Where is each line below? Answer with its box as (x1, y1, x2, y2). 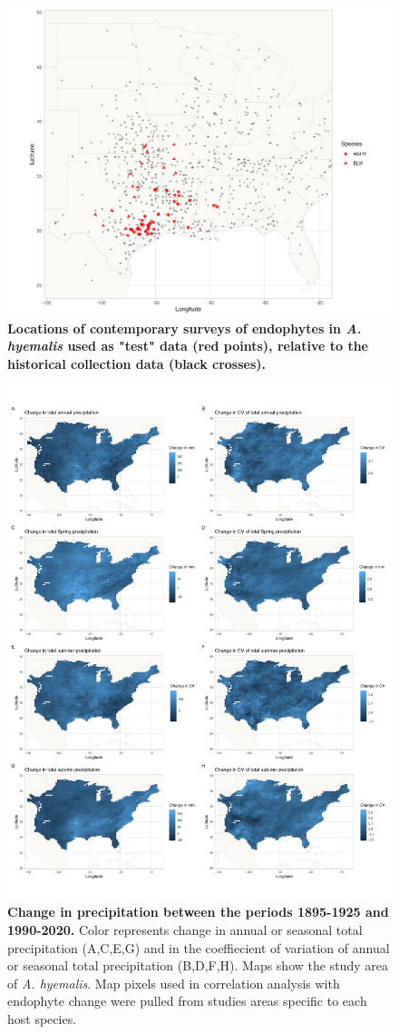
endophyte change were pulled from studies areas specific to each (7, 991, 367, 1010)
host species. (7, 1009, 77, 1028)
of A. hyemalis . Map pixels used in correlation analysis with (7, 973, 340, 992)
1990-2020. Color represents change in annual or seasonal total (7, 920, 363, 939)
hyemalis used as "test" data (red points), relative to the (7, 336, 368, 355)
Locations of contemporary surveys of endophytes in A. (7, 318, 362, 337)
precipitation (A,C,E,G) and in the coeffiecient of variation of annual (7, 938, 390, 957)
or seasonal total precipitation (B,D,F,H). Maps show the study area (7, 956, 388, 975)
